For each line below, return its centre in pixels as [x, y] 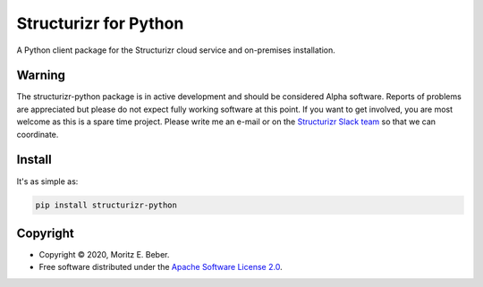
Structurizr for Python [100, 23]
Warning [41, 76]
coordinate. [38, 134]
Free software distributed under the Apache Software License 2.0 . [161, 267]
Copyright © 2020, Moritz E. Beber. [104, 255]
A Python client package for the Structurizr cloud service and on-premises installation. [176, 50]
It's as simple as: [47, 181]
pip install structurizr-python [106, 205]
